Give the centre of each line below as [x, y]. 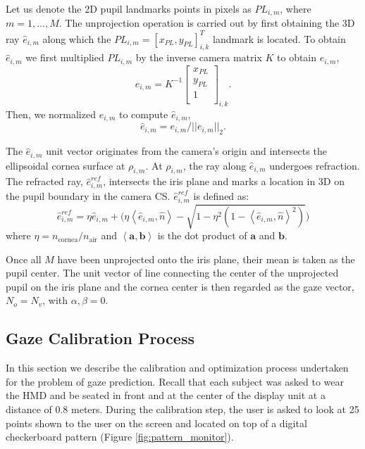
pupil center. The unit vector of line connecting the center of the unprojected [172, 273]
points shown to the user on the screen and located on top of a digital [156, 423]
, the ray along [215, 165]
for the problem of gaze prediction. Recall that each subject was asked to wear [175, 381]
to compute [144, 114]
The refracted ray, [44, 181]
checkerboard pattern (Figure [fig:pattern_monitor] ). [120, 437]
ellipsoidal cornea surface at [66, 165]
